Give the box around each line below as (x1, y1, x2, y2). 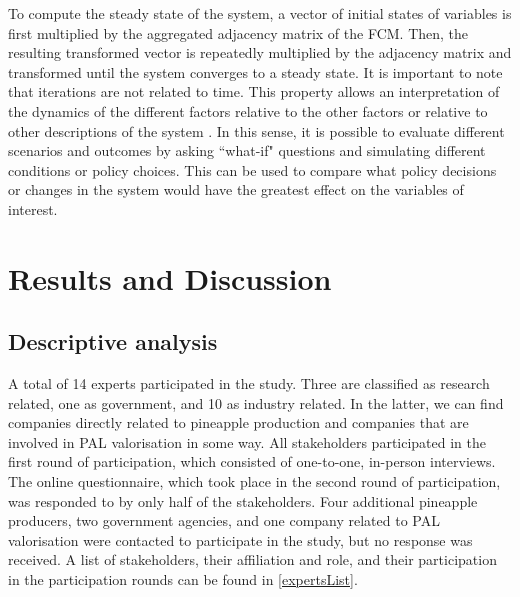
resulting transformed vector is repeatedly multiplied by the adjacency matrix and (8, 42, 512, 63)
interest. (8, 198, 58, 219)
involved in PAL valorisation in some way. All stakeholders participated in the (8, 431, 487, 452)
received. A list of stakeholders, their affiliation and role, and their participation (8, 549, 497, 570)
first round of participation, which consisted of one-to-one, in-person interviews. (8, 451, 496, 472)
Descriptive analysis (8, 326, 218, 357)
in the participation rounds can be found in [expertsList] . (8, 569, 358, 590)
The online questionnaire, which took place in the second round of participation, (8, 471, 501, 492)
